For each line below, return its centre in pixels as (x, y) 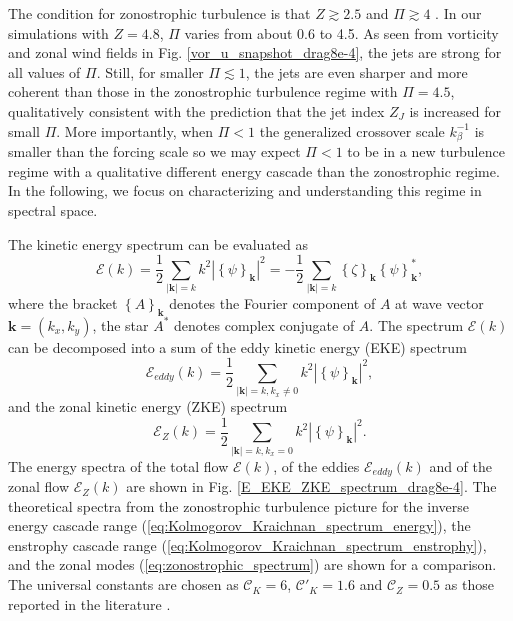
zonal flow (39, 486)
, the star (120, 324)
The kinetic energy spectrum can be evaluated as (158, 243)
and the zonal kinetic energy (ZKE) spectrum (148, 406)
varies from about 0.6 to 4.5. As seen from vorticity (341, 32)
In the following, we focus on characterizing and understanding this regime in (245, 190)
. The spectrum (416, 324)
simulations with (58, 32)
